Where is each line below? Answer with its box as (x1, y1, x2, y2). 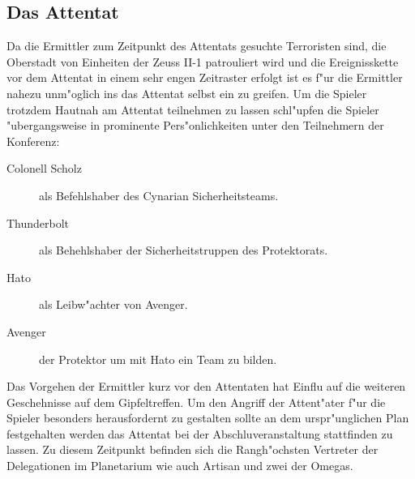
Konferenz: (6, 132, 60, 149)
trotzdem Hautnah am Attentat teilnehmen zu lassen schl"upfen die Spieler (6, 101, 379, 118)
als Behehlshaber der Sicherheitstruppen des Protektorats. (39, 242, 328, 259)
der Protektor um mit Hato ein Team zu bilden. (39, 350, 277, 367)
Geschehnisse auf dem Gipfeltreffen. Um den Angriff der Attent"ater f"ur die (6, 393, 386, 410)
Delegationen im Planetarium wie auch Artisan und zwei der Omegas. (6, 457, 353, 474)
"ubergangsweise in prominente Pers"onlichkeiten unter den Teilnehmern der (6, 117, 384, 134)
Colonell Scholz (6, 160, 82, 177)
